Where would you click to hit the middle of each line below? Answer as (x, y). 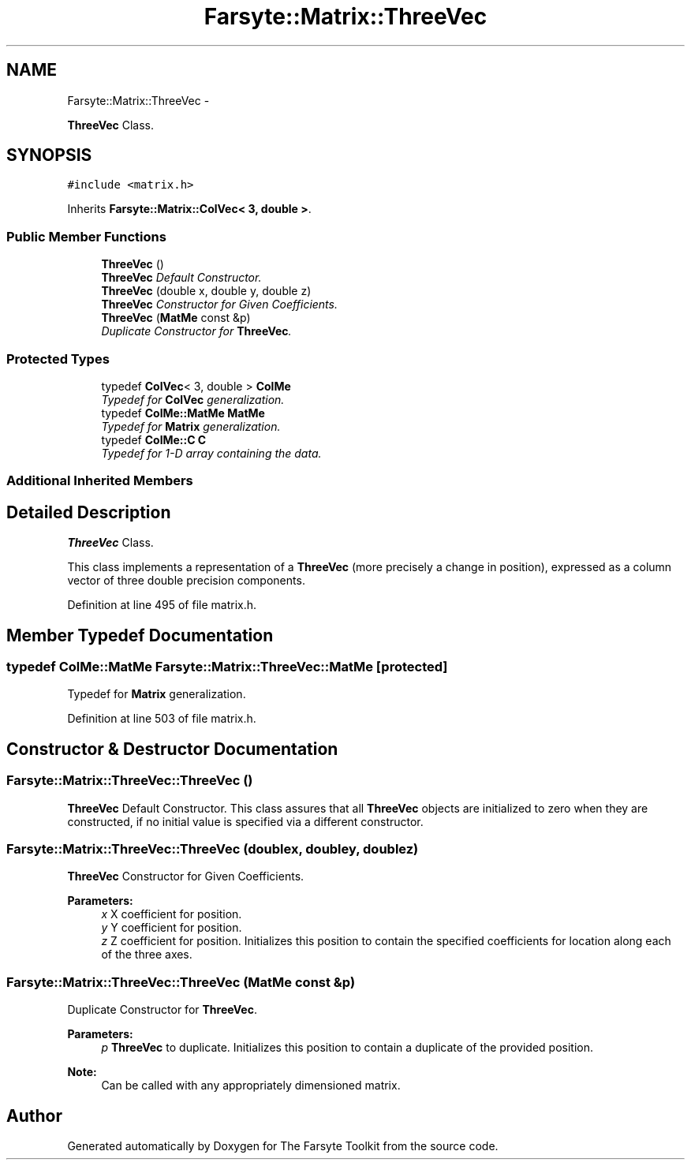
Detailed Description (89, 512)
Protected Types (58, 359)
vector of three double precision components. (186, 581)
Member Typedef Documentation (140, 635)
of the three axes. (147, 955)
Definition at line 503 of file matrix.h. (162, 719)
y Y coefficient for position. (172, 928)
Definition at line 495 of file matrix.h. (162, 605)
